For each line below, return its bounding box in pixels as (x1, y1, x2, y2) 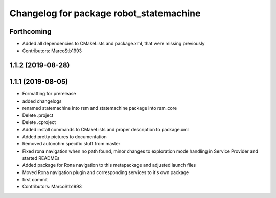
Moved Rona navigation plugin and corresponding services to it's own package (22, 169, 189, 176)
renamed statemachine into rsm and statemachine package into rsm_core (22, 105, 177, 111)
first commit (22, 177, 48, 183)
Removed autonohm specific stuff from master (22, 141, 120, 147)
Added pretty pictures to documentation (22, 133, 107, 140)
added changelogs (22, 97, 62, 104)
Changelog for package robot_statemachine (9, 8, 201, 19)
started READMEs (22, 155, 60, 161)
